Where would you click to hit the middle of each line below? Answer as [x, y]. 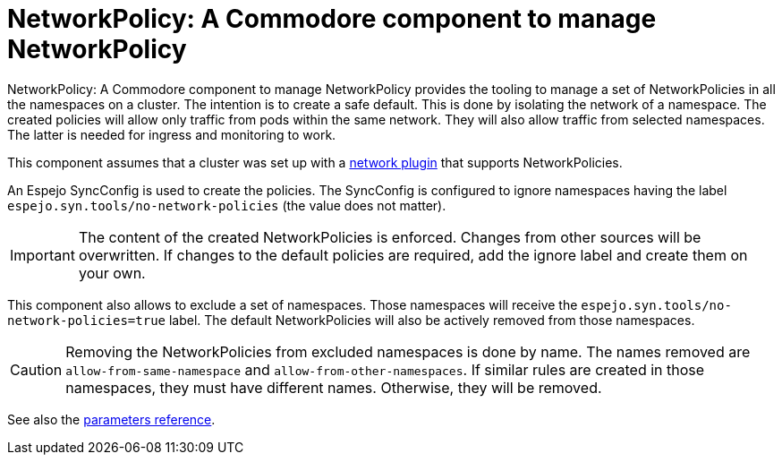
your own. [112, 273]
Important [42, 255]
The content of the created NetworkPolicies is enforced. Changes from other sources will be [390, 237]
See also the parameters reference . [111, 419]
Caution [36, 369]
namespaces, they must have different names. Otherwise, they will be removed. [334, 387]
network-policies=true [87, 320]
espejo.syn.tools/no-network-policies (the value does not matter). [227, 205]
